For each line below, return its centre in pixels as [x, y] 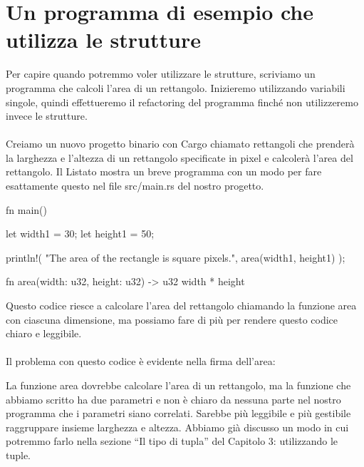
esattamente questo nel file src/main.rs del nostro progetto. [135, 186]
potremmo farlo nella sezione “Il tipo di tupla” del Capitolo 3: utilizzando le [172, 441]
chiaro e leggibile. [44, 333]
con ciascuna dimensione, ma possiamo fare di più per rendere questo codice [172, 319]
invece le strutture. [47, 116]
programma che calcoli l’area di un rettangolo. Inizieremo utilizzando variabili [176, 87]
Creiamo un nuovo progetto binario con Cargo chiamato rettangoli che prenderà [180, 144]
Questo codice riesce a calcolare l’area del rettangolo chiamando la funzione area [181, 306]
